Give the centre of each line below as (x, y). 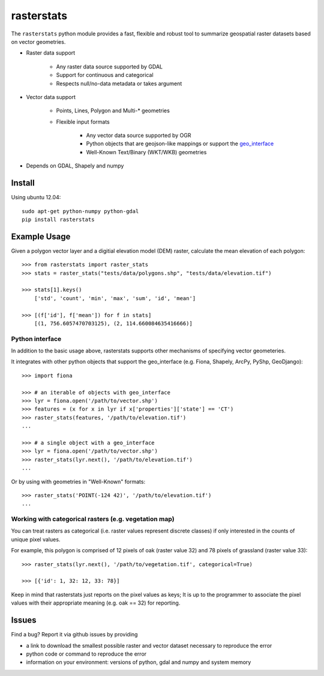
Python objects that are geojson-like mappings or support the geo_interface (180, 143)
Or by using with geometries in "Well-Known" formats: (78, 481)
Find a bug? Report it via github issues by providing (74, 635)
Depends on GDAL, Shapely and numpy (75, 166)
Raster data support (51, 53)
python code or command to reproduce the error (86, 654)
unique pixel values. (36, 539)
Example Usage (41, 236)
